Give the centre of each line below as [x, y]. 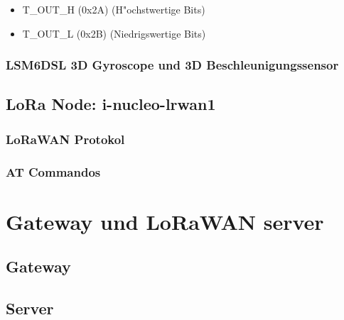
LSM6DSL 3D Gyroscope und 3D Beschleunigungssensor [172, 65]
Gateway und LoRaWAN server [165, 221]
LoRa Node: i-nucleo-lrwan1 [111, 104]
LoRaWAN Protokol [65, 139]
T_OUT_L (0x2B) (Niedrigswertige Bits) [114, 33]
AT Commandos [53, 171]
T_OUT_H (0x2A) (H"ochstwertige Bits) [114, 9]
